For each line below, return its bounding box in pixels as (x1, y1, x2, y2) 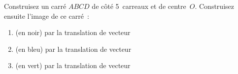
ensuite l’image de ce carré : (4, 10, 89, 21)
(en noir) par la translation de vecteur (15, 27, 131, 37)
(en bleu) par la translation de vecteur (15, 43, 132, 54)
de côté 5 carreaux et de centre (92, 1, 186, 11)
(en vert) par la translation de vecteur (15, 60, 131, 71)
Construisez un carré (4, 1, 67, 11)
